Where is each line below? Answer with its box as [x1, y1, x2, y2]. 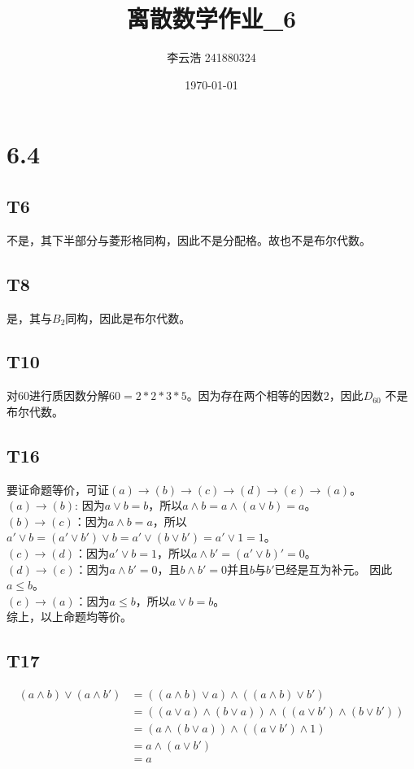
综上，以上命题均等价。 [7, 608, 132, 625]
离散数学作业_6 [126, 2, 297, 35]
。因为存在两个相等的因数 [186, 387, 324, 404]
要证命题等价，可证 [7, 480, 109, 497]
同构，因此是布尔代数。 [65, 309, 191, 326]
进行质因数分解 [29, 387, 109, 404]
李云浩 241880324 [167, 49, 256, 66]
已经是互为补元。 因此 [274, 560, 393, 577]
